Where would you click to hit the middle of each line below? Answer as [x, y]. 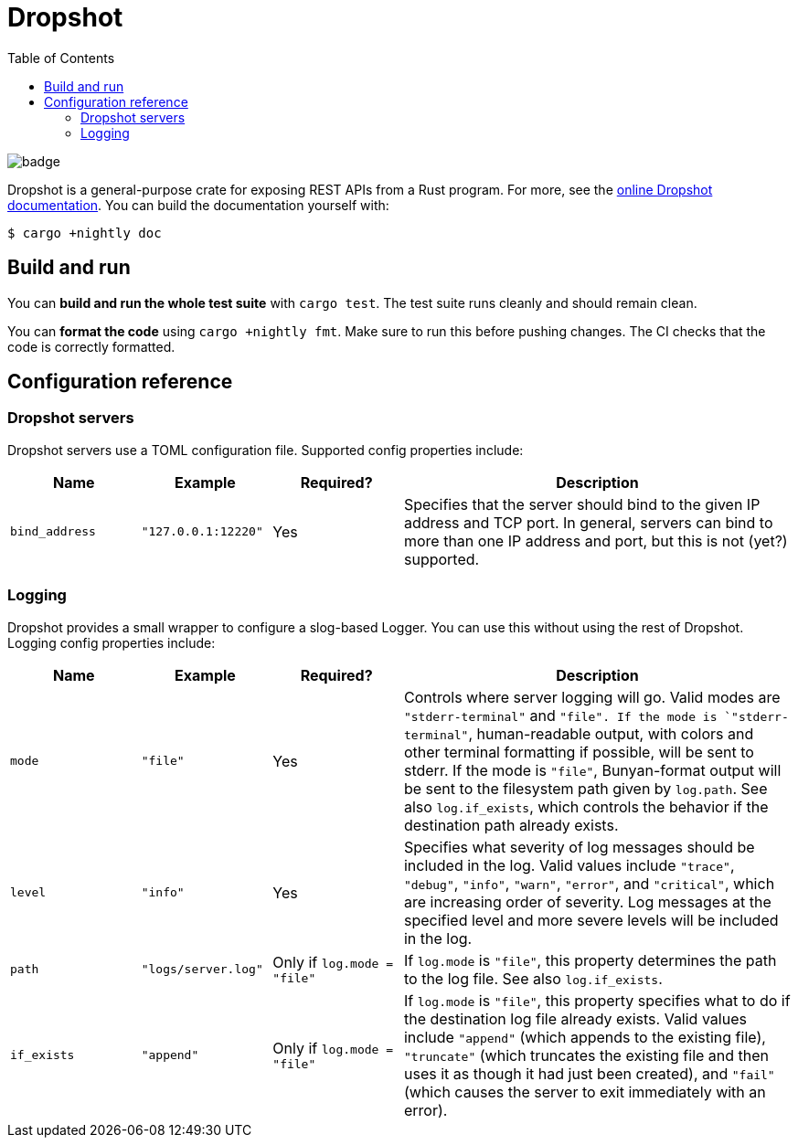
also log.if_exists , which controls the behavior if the [586, 806]
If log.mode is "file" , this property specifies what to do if [597, 1000]
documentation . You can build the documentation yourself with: [198, 205]
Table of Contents [61, 58]
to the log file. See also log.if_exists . [533, 978]
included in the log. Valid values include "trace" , [569, 865]
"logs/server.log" [202, 970]
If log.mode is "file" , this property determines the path [590, 960]
